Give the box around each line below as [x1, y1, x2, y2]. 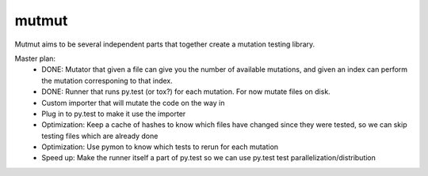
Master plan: [14, 54, 55, 63]
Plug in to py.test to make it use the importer [41, 109, 186, 118]
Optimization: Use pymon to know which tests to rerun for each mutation [41, 142, 279, 152]
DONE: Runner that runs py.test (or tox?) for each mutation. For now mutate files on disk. [41, 87, 331, 96]
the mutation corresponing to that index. [41, 76, 174, 85]
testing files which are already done [41, 131, 159, 140]
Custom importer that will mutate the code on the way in [41, 98, 225, 107]
